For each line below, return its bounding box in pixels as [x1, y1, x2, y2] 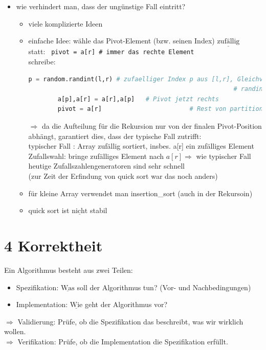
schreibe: [28, 56, 56, 67]
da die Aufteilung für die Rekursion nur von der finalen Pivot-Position [41, 121, 262, 131]
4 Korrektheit [4, 235, 103, 255]
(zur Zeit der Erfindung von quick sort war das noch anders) [28, 171, 218, 181]
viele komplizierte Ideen [28, 18, 103, 29]
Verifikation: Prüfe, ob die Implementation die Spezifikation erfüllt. [17, 336, 228, 346]
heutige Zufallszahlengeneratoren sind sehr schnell [28, 160, 185, 171]
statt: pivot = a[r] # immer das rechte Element [28, 46, 194, 57]
